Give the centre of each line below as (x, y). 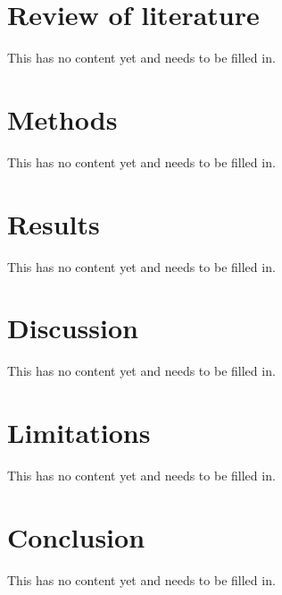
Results (54, 223)
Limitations (79, 433)
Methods (62, 119)
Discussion (73, 328)
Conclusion (76, 536)
